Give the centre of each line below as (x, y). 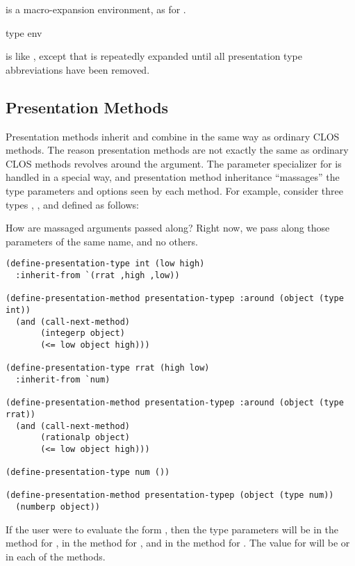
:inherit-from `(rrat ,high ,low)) (98, 275)
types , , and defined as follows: (72, 204)
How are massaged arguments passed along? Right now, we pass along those (168, 228)
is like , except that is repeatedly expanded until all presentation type (154, 56)
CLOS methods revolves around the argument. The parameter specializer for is (174, 163)
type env (24, 32)
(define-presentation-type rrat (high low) (108, 368)
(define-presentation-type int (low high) (105, 264)
